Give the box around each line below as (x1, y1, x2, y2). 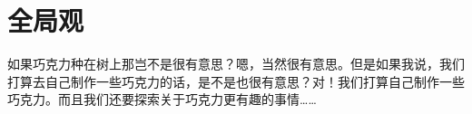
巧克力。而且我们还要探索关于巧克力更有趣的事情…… (7, 90, 317, 109)
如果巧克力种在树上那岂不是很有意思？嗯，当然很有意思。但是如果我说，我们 (7, 54, 465, 73)
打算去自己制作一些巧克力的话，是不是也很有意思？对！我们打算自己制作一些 (7, 71, 465, 90)
